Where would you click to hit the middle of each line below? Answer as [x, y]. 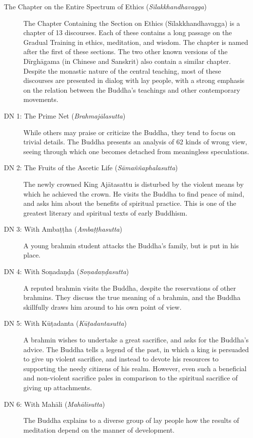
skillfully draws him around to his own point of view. [103, 307]
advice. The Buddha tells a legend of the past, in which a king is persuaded [136, 349]
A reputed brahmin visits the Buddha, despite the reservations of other [130, 288]
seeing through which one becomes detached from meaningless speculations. [136, 151]
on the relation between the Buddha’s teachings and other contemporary [132, 90]
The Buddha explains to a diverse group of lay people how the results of [131, 420]
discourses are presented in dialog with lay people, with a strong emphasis [134, 80]
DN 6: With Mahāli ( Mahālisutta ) [55, 404]
